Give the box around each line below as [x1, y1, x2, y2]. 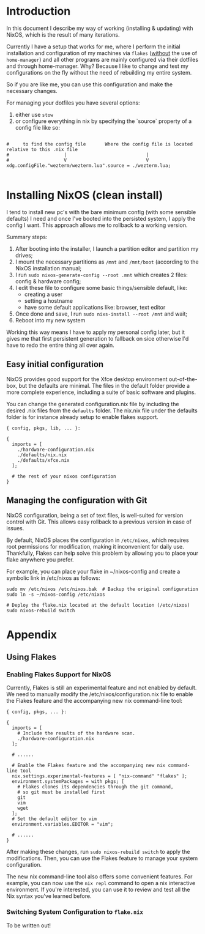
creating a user [24, 291, 63, 298]
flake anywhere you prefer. [6, 555, 75, 563]
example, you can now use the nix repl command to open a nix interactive [6, 880, 196, 887]
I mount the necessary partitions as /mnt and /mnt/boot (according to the [15, 258, 199, 265]
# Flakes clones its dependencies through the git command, [17, 784, 174, 790]
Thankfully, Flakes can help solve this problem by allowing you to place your [6, 549, 199, 557]
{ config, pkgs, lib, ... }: [6, 425, 81, 431]
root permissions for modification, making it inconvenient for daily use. [6, 543, 185, 550]
